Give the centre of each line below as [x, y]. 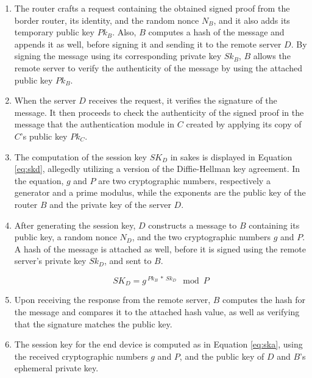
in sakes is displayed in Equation [231, 156]
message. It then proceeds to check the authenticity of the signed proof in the [159, 112]
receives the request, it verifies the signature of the [183, 100]
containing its [274, 225]
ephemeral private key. [56, 368]
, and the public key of [222, 356]
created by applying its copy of [244, 124]
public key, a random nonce [66, 237]
